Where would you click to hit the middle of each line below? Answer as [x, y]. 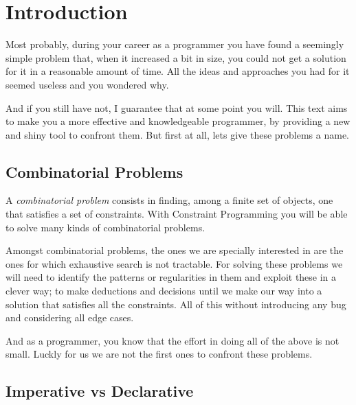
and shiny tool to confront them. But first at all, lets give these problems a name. [178, 134]
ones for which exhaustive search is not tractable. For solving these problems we [174, 263]
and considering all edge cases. [70, 317]
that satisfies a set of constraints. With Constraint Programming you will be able [177, 214]
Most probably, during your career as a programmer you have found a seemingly [175, 44]
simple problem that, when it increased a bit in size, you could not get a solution [176, 57]
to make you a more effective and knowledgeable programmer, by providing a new [178, 121]
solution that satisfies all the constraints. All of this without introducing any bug [176, 304]
